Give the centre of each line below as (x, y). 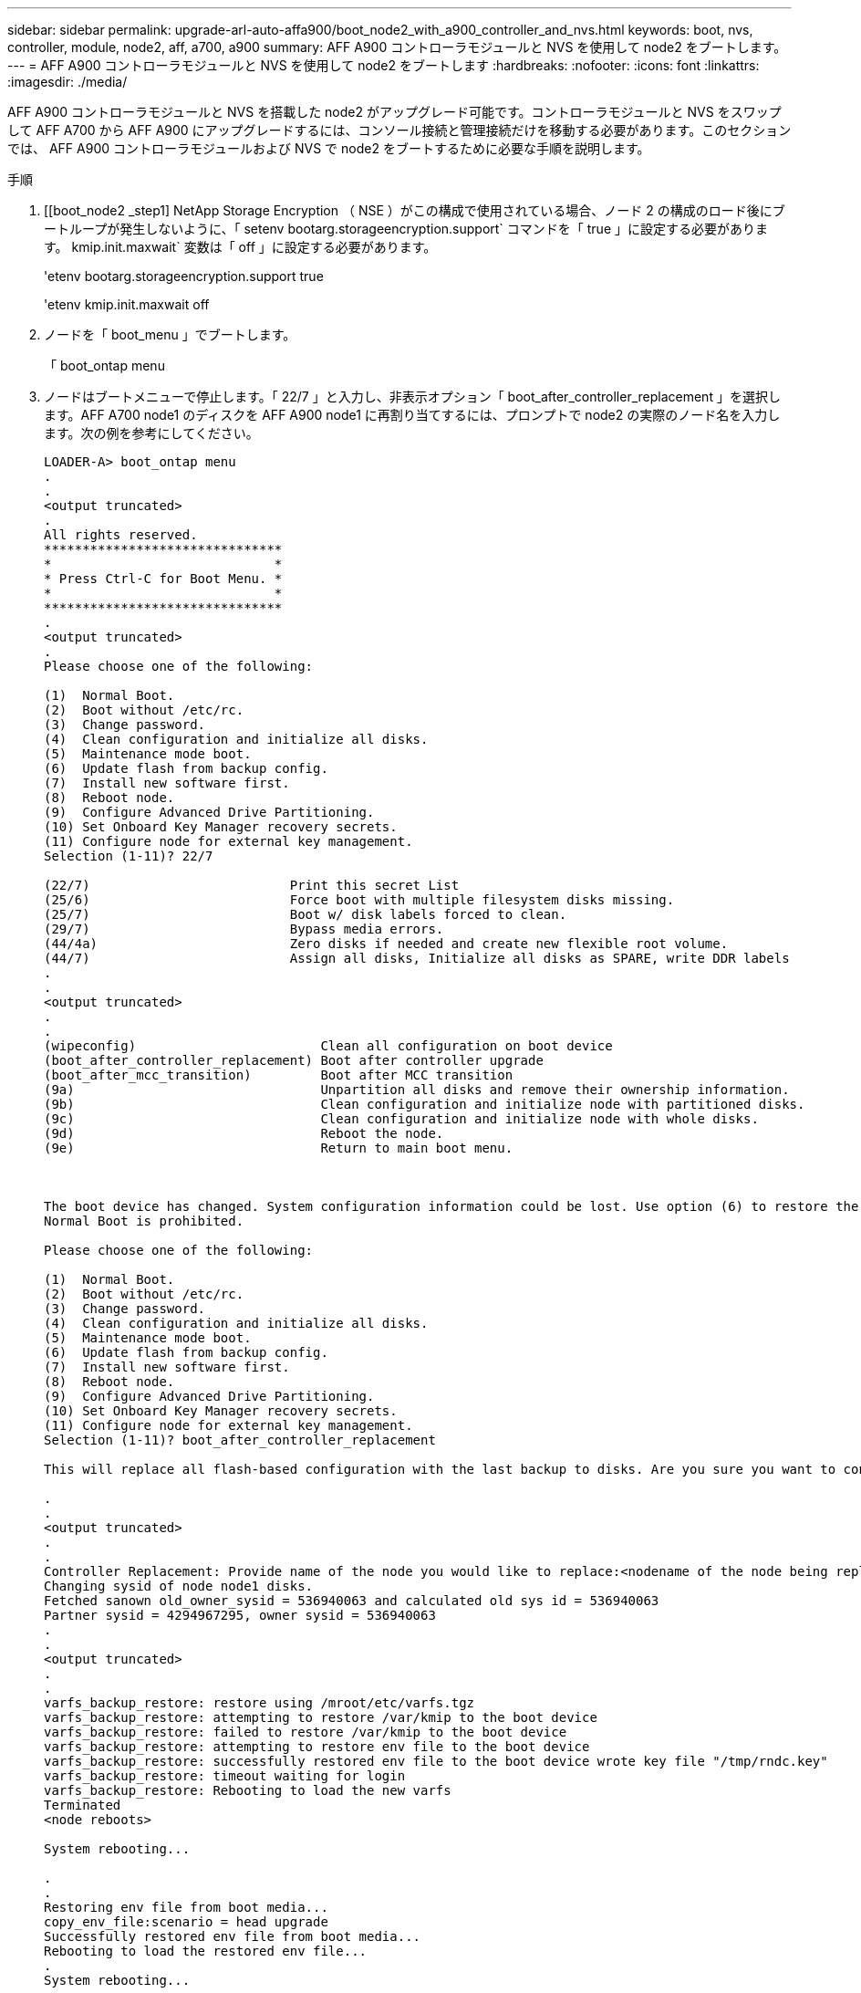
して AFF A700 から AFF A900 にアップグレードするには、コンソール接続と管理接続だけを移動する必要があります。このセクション (399, 130)
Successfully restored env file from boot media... (233, 1936)
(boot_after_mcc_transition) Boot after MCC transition (279, 1075)
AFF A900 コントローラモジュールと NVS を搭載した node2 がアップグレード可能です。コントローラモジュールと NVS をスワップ (394, 112)
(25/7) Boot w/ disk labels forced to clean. (306, 914)
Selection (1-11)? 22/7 (129, 856)
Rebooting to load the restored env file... (206, 1951)
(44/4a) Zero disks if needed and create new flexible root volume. (386, 944)
